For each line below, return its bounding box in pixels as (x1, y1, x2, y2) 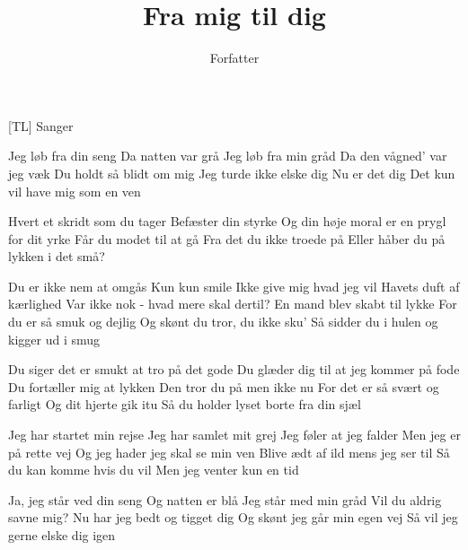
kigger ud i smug (8, 329, 101, 348)
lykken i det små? (8, 247, 105, 266)
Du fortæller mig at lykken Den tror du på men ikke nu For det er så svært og (8, 377, 439, 396)
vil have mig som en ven (8, 181, 141, 200)
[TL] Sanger (8, 116, 74, 135)
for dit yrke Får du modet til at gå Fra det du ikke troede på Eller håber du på (8, 229, 446, 248)
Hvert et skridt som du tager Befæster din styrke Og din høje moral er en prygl (8, 212, 446, 231)
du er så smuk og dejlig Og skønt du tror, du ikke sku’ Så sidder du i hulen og (8, 312, 438, 331)
